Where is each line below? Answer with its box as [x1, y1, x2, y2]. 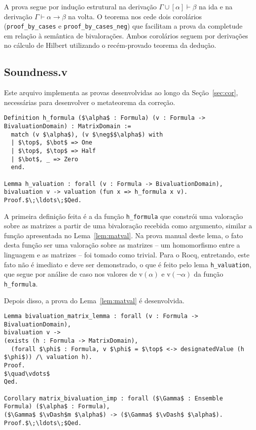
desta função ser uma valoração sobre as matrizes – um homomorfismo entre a [4, 240, 240, 250]
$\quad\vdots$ [4, 370, 50, 377]
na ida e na [198, 1, 233, 11]
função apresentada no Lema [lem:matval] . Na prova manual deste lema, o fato [4, 230, 243, 240]
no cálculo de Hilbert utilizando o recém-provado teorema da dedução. [4, 40, 217, 50]
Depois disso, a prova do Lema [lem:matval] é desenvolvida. [4, 295, 184, 305]
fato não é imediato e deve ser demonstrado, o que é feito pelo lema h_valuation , [4, 259, 252, 269]
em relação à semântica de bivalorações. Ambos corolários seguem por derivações [4, 30, 248, 40]
